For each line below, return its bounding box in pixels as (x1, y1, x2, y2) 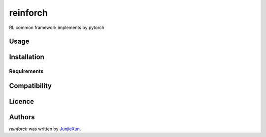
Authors (9, 113, 35, 121)
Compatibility (9, 82, 52, 90)
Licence (9, 97, 34, 106)
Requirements (9, 68, 44, 75)
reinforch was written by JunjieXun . (9, 126, 81, 132)
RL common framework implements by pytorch (9, 25, 104, 30)
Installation (9, 53, 44, 61)
